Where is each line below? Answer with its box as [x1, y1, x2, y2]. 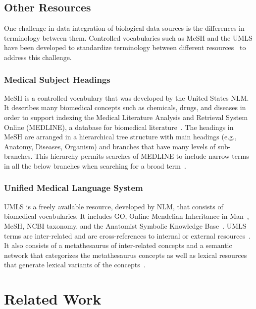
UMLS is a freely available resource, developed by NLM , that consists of [4, 201, 223, 211]
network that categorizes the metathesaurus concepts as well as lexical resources [4, 249, 247, 260]
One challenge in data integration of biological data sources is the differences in [4, 23, 245, 33]
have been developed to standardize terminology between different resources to [4, 42, 246, 53]
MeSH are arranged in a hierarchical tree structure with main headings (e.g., [4, 131, 237, 142]
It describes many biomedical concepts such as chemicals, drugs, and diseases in [4, 102, 246, 113]
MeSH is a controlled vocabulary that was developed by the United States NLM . [4, 92, 249, 103]
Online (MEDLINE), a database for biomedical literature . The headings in [4, 122, 234, 132]
